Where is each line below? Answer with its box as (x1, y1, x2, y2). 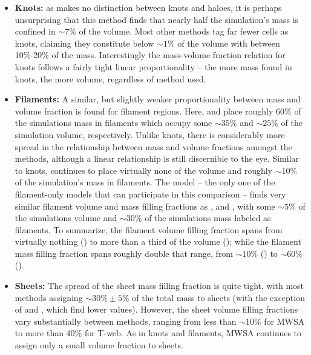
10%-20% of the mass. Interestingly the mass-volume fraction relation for (15, 48, 286, 61)
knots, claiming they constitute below (15, 36, 154, 49)
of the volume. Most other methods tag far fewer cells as (79, 25, 289, 38)
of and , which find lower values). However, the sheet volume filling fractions (15, 303, 298, 316)
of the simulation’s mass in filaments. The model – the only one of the (15, 176, 275, 188)
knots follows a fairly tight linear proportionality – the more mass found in (15, 60, 292, 73)
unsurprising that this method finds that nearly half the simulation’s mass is (15, 13, 299, 25)
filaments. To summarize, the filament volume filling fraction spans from (15, 223, 283, 236)
